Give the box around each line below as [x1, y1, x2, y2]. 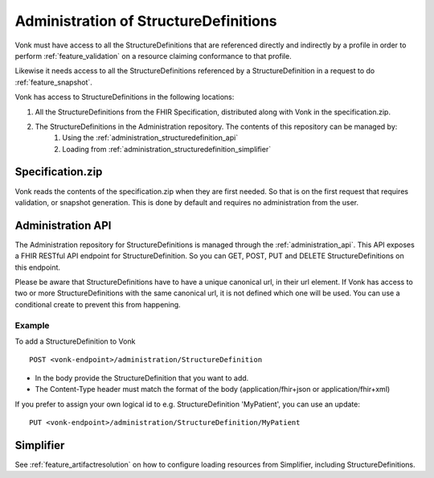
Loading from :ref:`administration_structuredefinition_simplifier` [62, 144, 272, 154]
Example [14, 319, 50, 331]
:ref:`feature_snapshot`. [14, 77, 92, 87]
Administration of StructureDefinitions [14, 12, 277, 30]
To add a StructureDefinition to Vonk [14, 336, 136, 346]
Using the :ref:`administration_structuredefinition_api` [62, 133, 239, 142]
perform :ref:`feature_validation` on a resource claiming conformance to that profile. [14, 51, 293, 60]
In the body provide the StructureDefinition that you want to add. [35, 373, 249, 382]
